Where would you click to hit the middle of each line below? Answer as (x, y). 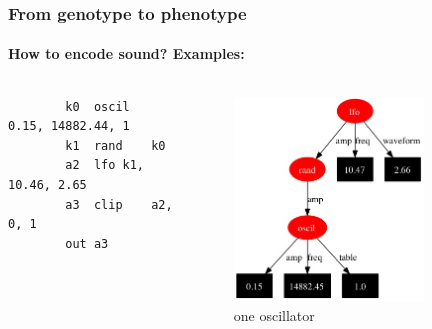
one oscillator (274, 314)
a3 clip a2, (119, 204)
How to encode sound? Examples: (126, 53)
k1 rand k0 (115, 145)
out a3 (87, 243)
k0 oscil (97, 106)
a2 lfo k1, (105, 165)
